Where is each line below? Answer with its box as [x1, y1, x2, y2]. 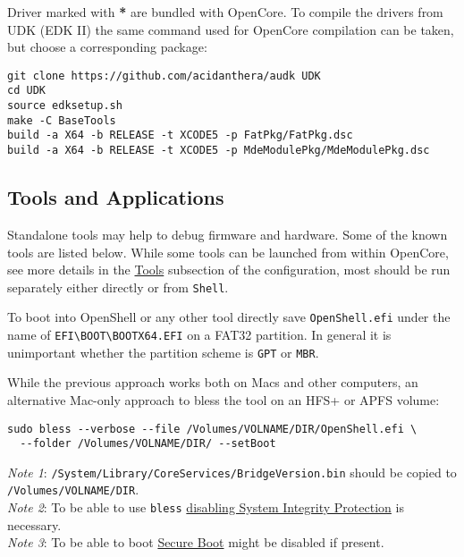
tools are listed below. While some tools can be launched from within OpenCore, [7, 242, 449, 261]
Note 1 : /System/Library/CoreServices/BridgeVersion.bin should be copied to [7, 462, 457, 481]
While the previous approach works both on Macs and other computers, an [7, 373, 418, 392]
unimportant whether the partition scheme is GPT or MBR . [7, 342, 319, 361]
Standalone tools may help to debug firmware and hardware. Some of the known [7, 224, 448, 243]
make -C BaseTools [7, 114, 116, 127]
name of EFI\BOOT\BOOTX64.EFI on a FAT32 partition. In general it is [7, 325, 392, 344]
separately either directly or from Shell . [7, 277, 229, 296]
